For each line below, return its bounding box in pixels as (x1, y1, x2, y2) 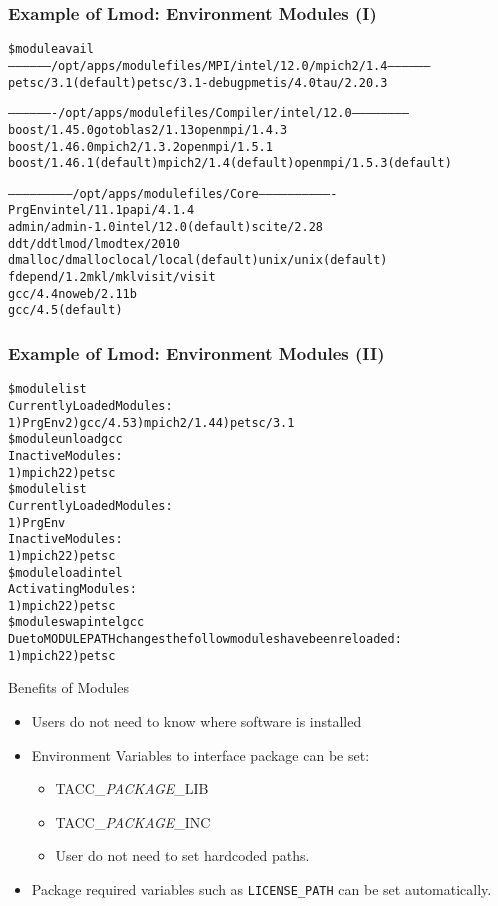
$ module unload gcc (8, 432, 123, 447)
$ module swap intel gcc (8, 615, 145, 630)
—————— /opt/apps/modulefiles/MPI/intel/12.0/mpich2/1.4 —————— (8, 58, 431, 73)
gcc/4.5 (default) (8, 303, 123, 318)
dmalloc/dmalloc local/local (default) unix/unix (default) (8, 253, 388, 268)
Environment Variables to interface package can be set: (31, 744, 370, 765)
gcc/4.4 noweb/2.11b (8, 286, 137, 301)
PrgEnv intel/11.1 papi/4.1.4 (8, 203, 195, 218)
